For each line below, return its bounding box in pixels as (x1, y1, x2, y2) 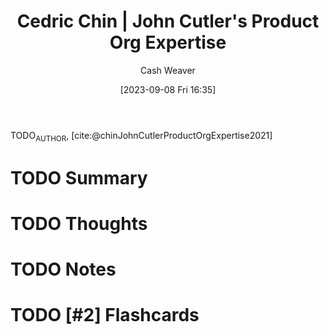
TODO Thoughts (10, 213, 148, 235)
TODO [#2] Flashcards (10, 304, 200, 327)
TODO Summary (10, 166, 148, 189)
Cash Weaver (140, 64, 196, 76)
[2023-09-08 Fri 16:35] (119, 83, 217, 95)
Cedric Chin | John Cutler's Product (16, 10, 320, 33)
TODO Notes (10, 258, 117, 281)
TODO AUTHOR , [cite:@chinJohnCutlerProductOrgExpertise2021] (10, 129, 273, 144)
